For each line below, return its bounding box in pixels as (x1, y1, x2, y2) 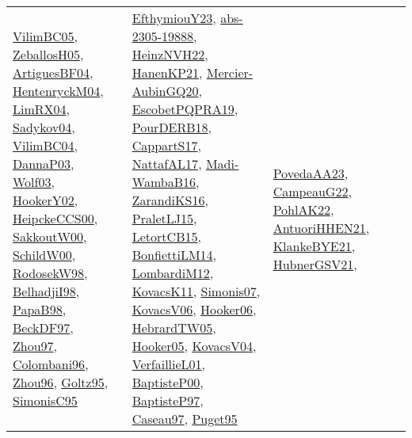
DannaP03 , (13, 154, 74, 173)
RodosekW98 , (13, 264, 88, 282)
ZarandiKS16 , (132, 191, 208, 209)
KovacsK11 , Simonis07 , (132, 282, 261, 300)
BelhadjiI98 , (13, 282, 80, 300)
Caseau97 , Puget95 (132, 409, 238, 428)
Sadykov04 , (13, 118, 75, 136)
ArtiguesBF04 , (13, 63, 93, 82)
